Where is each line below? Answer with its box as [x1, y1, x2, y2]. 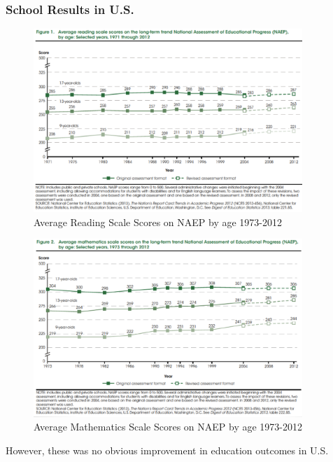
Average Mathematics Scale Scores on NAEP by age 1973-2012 [34, 419, 303, 434]
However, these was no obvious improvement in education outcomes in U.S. [6, 442, 329, 457]
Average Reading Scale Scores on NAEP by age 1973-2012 [34, 214, 282, 229]
